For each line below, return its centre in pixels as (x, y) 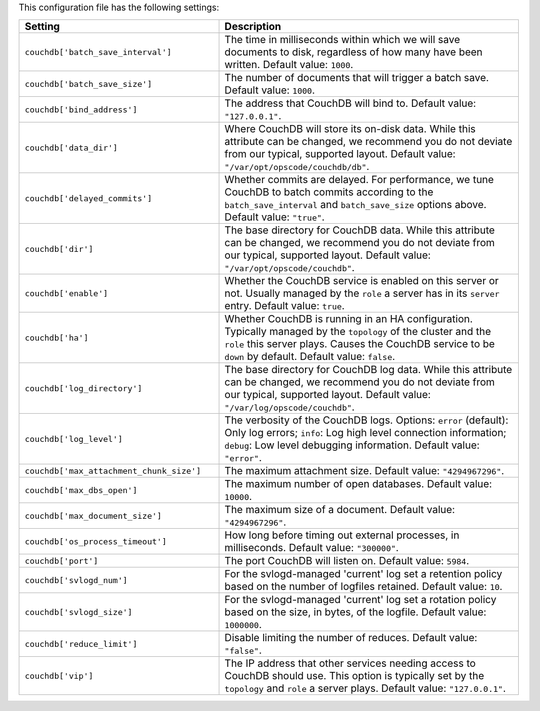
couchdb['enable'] (66, 293)
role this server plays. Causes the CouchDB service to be (359, 344)
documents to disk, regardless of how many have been (354, 52)
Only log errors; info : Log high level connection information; (365, 433)
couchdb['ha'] (56, 337)
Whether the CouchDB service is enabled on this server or (361, 281)
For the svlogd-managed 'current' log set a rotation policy (360, 600)
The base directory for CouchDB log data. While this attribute (368, 370)
